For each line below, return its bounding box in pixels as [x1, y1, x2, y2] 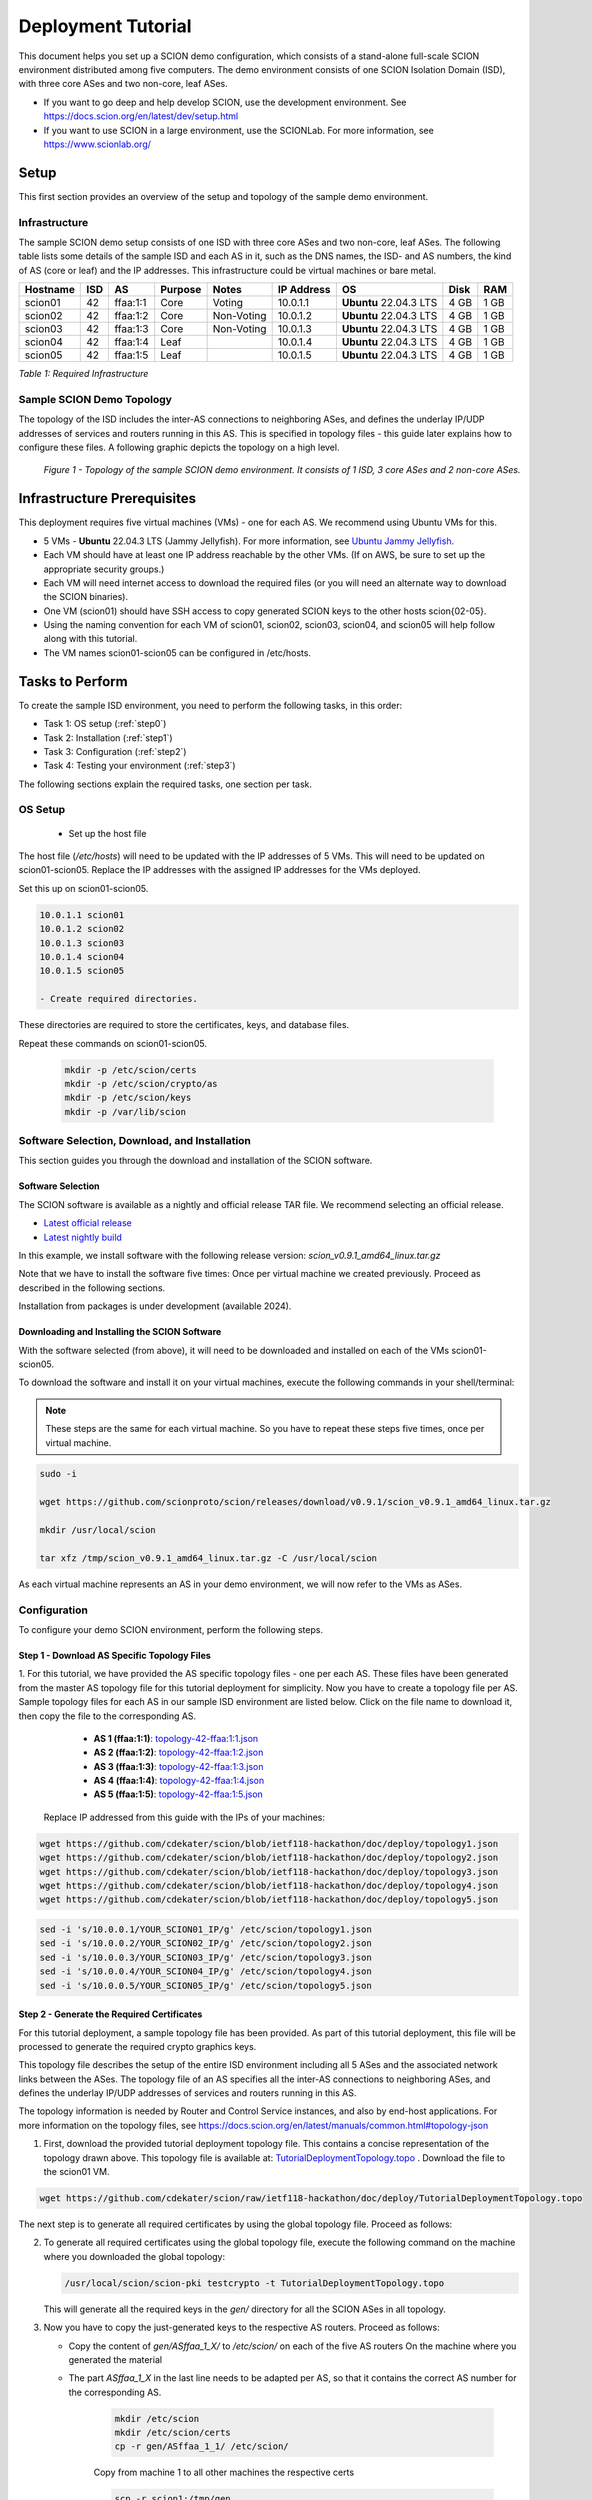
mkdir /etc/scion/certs [114, 2427, 232, 2439]
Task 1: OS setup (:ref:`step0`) [43, 718, 167, 730]
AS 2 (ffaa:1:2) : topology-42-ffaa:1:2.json [93, 1746, 264, 1759]
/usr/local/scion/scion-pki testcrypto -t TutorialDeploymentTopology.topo [64, 2277, 445, 2289]
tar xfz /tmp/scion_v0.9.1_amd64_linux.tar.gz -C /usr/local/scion [39, 1552, 378, 1564]
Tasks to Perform [18, 673, 129, 690]
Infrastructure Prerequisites [18, 490, 197, 507]
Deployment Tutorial [18, 15, 192, 37]
